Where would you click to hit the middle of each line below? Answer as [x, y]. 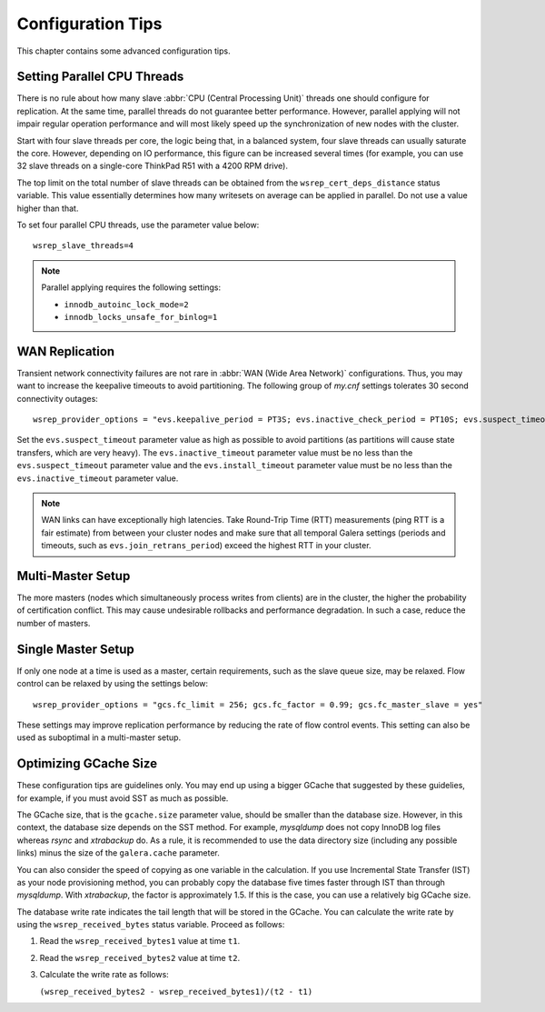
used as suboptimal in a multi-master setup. [99, 737]
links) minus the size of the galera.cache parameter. [118, 853]
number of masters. [54, 623]
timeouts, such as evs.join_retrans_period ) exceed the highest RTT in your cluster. [206, 546]
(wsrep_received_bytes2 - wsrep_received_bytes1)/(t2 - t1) [176, 992]
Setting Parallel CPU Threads [100, 77]
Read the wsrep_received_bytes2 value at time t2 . [140, 957]
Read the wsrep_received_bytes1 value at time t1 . [140, 941]
